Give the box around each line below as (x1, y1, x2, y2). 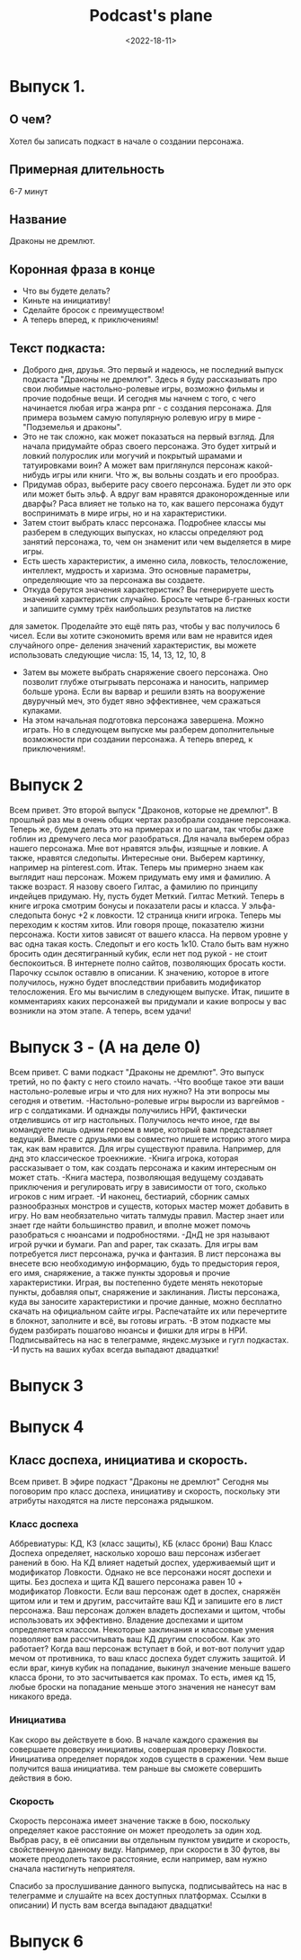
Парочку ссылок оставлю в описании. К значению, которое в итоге (9, 967, 270, 977)
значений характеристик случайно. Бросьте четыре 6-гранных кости (22, 594, 290, 604)
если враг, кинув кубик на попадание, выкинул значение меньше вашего (9, 1662, 291, 1674)
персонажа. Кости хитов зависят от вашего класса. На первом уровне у (9, 929, 288, 940)
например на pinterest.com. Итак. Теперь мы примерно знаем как (9, 861, 263, 873)
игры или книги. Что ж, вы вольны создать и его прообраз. (52, 470, 279, 480)
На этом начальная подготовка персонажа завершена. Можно (22, 715, 265, 725)
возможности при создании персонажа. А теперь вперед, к (22, 734, 253, 744)
